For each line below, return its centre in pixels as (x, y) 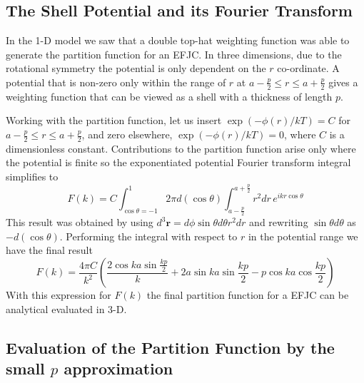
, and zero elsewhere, (127, 134)
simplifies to (32, 177)
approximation (118, 368)
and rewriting (279, 222)
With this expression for (59, 295)
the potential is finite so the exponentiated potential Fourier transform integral (178, 162)
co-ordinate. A (308, 68)
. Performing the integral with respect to (148, 236)
